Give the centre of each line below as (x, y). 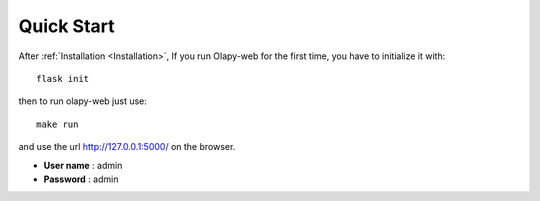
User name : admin (83, 165)
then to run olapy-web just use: (82, 101)
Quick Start (66, 26)
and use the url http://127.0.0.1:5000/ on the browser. (127, 147)
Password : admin (81, 179)
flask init (63, 78)
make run (57, 124)
